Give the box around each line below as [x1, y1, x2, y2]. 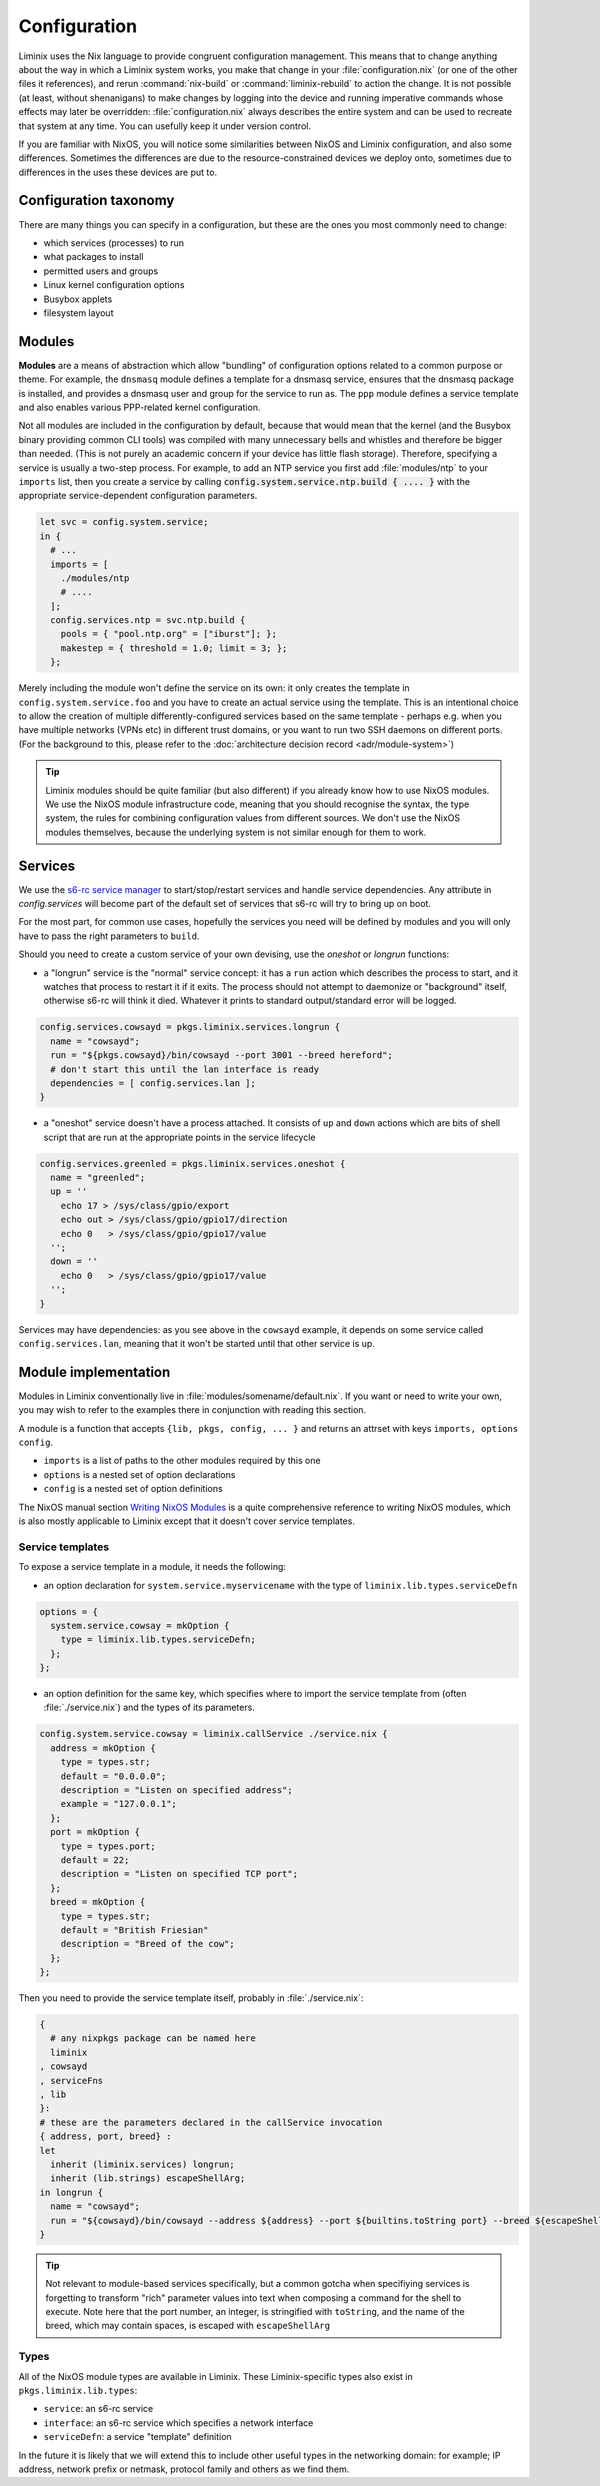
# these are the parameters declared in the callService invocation [39, 2116, 383, 2128]
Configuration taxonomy [18, 192, 175, 209]
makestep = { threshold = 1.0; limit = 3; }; [60, 642, 288, 654]
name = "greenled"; [50, 1172, 146, 1184]
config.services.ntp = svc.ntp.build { [50, 615, 246, 626]
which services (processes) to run [43, 236, 185, 249]
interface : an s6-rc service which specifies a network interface [43, 2416, 314, 2429]
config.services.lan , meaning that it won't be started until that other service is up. [18, 1337, 375, 1349]
